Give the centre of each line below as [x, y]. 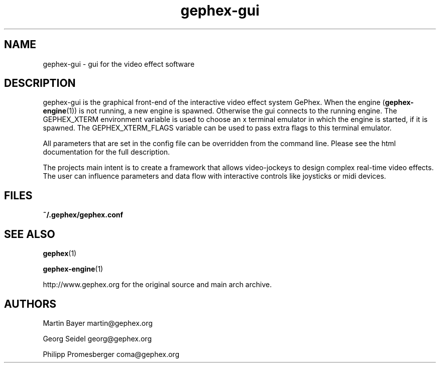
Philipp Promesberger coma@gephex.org [111, 354]
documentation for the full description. [106, 152]
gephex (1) [60, 254]
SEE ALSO [30, 234]
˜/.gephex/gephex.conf [83, 215]
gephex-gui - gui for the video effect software [119, 64]
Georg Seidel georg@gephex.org [97, 338]
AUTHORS [30, 304]
